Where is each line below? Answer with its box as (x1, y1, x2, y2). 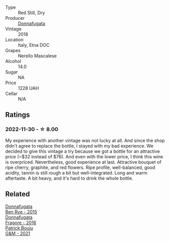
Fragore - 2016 (5, 219, 37, 225)
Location (5, 37, 24, 43)
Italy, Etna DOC (18, 42, 50, 48)
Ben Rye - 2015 (5, 209, 37, 215)
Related (5, 190, 30, 198)
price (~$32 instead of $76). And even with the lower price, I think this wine (5, 153, 163, 159)
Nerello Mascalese (18, 53, 57, 59)
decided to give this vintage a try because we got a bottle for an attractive (5, 148, 160, 154)
